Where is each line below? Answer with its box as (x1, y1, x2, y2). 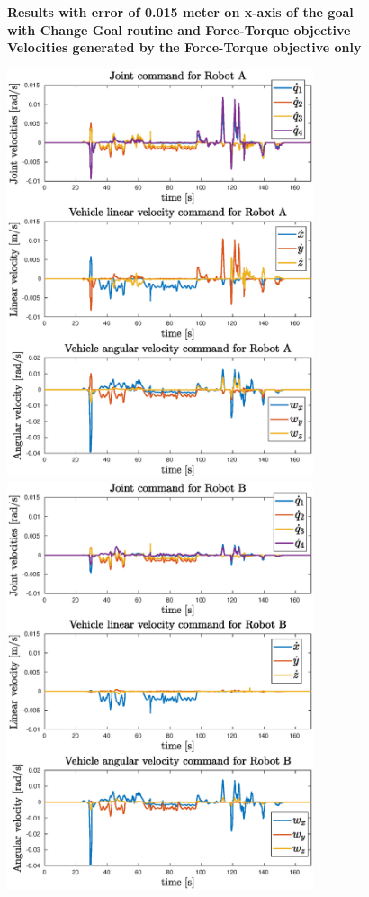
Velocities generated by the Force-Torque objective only (7, 38, 362, 57)
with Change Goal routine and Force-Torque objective (7, 20, 351, 39)
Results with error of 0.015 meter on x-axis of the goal (7, 3, 354, 21)
